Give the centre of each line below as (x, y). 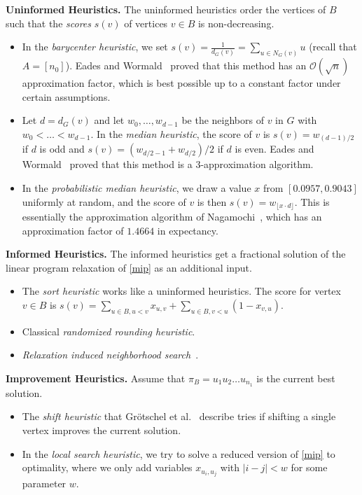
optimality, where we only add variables (107, 467)
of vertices (146, 23)
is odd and (62, 149)
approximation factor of (73, 230)
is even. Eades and (274, 149)
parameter (44, 483)
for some (309, 467)
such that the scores (48, 23)
